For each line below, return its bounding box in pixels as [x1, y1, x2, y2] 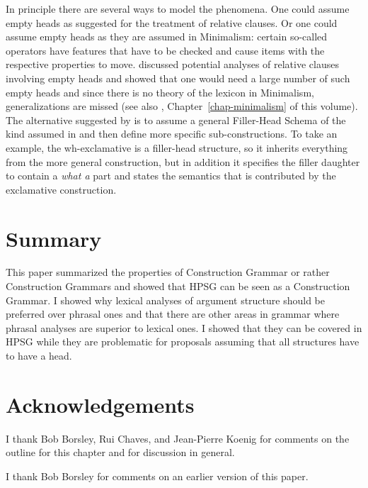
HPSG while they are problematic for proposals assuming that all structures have [6, 334, 360, 349]
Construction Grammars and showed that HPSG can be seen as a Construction [6, 279, 350, 294]
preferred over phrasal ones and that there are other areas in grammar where [6, 306, 340, 321]
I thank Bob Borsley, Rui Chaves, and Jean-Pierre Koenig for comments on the [6, 431, 350, 445]
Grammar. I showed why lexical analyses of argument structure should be [6, 292, 325, 307]
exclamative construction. [6, 182, 117, 196]
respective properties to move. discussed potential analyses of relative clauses [6, 57, 339, 72]
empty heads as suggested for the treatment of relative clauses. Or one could [6, 15, 338, 30]
